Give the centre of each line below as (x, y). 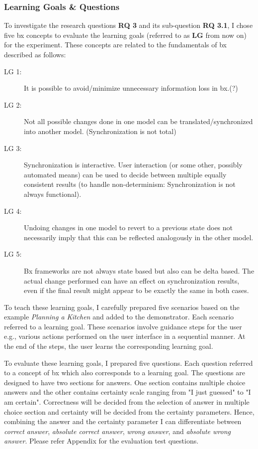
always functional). (53, 194)
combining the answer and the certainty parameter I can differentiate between (123, 421)
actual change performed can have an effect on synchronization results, (132, 280)
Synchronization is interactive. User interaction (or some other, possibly (133, 165)
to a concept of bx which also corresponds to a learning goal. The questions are (125, 373)
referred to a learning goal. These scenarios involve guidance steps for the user (123, 326)
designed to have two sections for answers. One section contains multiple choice (125, 382)
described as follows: (35, 54)
